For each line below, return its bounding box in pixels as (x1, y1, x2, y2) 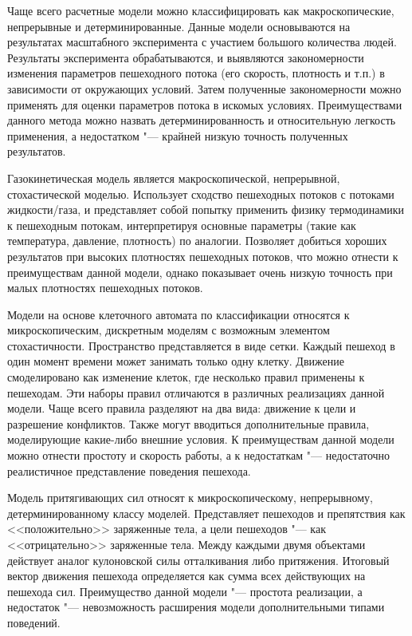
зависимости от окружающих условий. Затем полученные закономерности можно (7, 80, 402, 97)
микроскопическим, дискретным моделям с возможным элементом (7, 322, 330, 338)
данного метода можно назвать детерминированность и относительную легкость (7, 112, 396, 128)
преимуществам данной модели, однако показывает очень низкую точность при (7, 263, 393, 280)
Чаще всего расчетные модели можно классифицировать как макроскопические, (7, 2, 394, 18)
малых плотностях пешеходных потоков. (7, 279, 203, 296)
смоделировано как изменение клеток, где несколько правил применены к (7, 369, 365, 385)
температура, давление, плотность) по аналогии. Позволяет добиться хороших (7, 232, 387, 249)
